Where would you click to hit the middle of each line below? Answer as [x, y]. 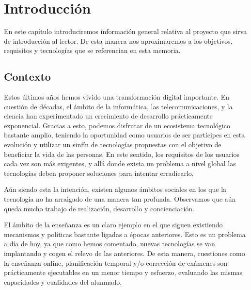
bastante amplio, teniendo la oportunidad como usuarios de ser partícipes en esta [125, 135]
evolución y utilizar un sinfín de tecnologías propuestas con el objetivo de [113, 145]
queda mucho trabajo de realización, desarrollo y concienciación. [99, 208]
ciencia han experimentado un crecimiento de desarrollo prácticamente [108, 116]
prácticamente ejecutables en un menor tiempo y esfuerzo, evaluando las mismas [123, 272]
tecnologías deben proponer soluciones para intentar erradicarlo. [99, 173]
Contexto [27, 77]
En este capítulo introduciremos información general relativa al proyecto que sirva [125, 31]
